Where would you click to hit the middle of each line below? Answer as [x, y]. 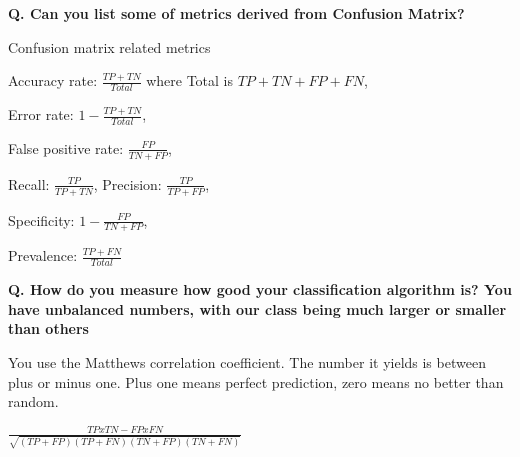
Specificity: [41, 219]
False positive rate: [66, 147]
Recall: [29, 183]
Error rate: [41, 114]
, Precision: [127, 183]
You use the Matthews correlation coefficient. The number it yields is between [247, 361]
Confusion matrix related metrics [109, 46]
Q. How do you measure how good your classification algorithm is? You [260, 289]
